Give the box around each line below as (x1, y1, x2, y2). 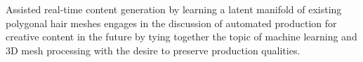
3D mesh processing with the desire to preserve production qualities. (6, 42, 301, 57)
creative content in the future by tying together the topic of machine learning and (6, 29, 357, 44)
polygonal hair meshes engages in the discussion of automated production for (6, 15, 337, 30)
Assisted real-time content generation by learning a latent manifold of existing (6, 2, 342, 16)
